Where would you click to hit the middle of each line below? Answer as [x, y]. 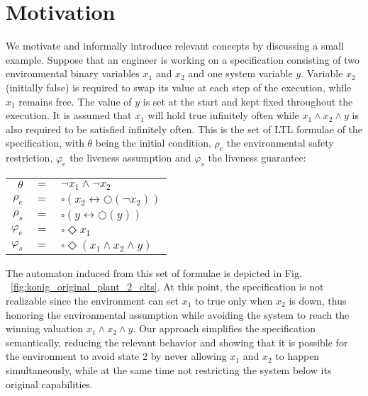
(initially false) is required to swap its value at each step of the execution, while [179, 87]
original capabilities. [50, 384]
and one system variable [240, 73]
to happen [297, 356]
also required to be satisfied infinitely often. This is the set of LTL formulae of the [184, 129]
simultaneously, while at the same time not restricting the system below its [169, 369]
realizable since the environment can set [93, 300]
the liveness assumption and [130, 158]
